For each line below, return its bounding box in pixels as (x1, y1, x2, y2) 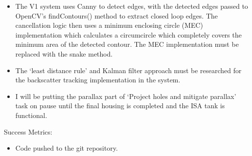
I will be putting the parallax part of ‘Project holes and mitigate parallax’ (15, 91, 236, 101)
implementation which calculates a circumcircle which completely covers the (15, 29, 242, 39)
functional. (15, 110, 47, 120)
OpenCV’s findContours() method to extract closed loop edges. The (15, 10, 218, 20)
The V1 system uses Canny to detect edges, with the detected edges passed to (15, 1, 248, 11)
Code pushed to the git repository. (15, 143, 118, 153)
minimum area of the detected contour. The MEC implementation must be (15, 39, 239, 49)
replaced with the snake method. (15, 48, 113, 58)
